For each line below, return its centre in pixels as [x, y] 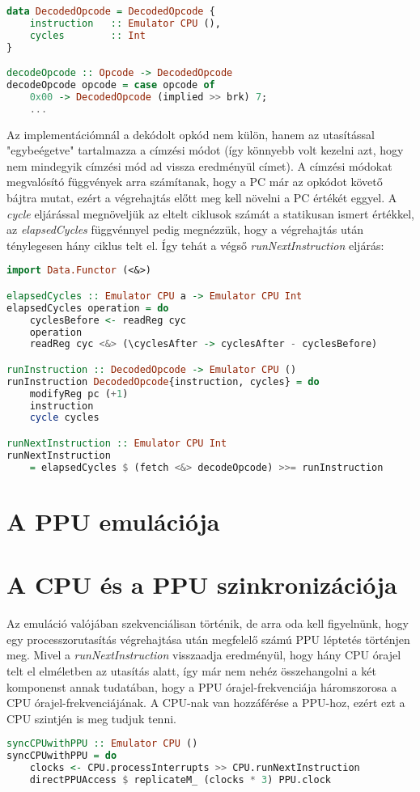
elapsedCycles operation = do [88, 308]
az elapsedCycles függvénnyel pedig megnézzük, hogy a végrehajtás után [185, 229]
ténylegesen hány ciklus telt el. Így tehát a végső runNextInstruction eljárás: [195, 245]
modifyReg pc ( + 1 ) [79, 394]
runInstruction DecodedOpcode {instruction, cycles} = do [163, 381]
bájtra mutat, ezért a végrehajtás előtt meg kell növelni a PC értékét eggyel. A [202, 198]
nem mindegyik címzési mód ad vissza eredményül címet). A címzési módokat [199, 165]
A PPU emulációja [113, 521]
